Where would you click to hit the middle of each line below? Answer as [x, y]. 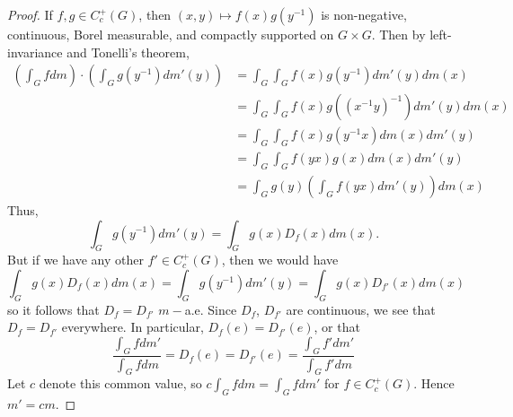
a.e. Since [211, 309]
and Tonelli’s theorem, [128, 52]
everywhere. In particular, [133, 327]
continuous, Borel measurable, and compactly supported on [171, 34]
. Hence [434, 383]
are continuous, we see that [361, 309]
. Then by [398, 34]
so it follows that [53, 309]
